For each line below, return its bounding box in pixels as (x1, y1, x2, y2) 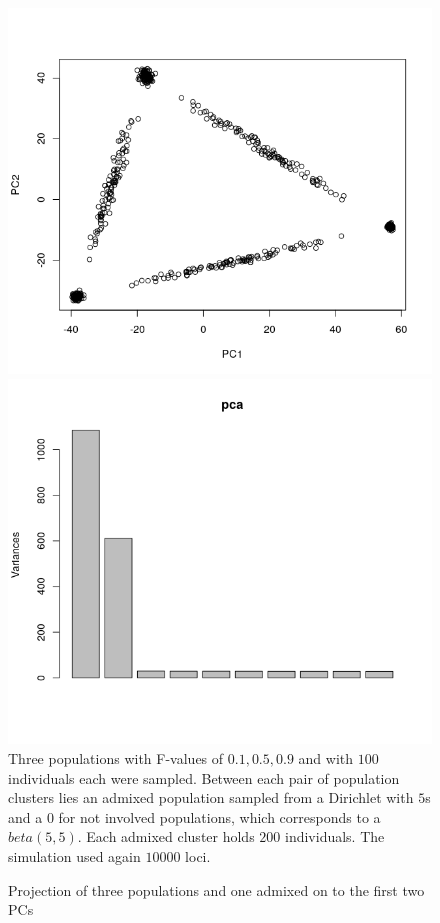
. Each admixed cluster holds (77, 826, 255, 847)
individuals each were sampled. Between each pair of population (8, 767, 400, 788)
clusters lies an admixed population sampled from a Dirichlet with (8, 787, 414, 808)
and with (298, 748, 354, 769)
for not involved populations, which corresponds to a (58, 806, 381, 827)
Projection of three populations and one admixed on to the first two (8, 879, 425, 900)
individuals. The (284, 826, 385, 847)
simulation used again (8, 846, 141, 867)
